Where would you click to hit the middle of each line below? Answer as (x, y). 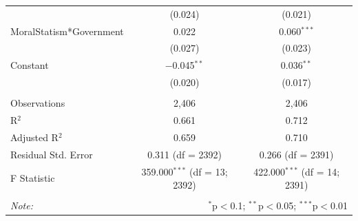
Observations (38, 103)
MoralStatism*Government (67, 31)
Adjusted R (34, 137)
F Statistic (33, 178)
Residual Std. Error (52, 154)
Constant (30, 65)
